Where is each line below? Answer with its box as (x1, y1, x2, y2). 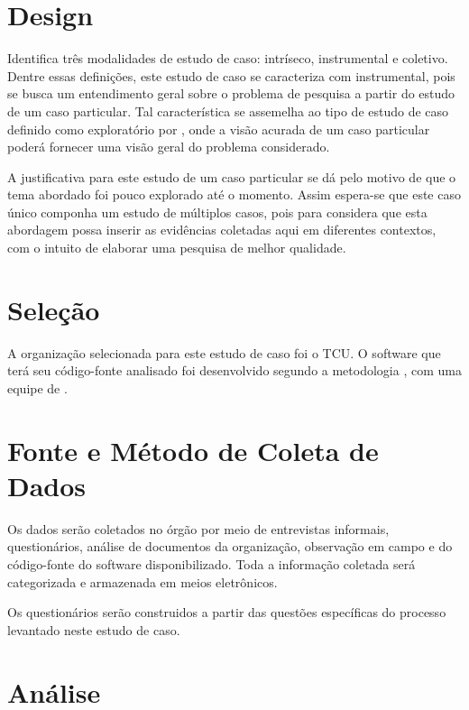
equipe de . (7, 378, 68, 397)
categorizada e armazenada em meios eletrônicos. (7, 572, 278, 591)
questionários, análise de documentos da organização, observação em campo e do (7, 537, 453, 556)
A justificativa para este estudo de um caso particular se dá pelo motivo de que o (7, 167, 456, 186)
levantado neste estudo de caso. (7, 620, 180, 639)
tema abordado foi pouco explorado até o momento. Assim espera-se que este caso (7, 185, 461, 204)
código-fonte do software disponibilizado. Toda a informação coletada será (7, 555, 416, 574)
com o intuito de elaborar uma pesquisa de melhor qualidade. (7, 238, 346, 257)
